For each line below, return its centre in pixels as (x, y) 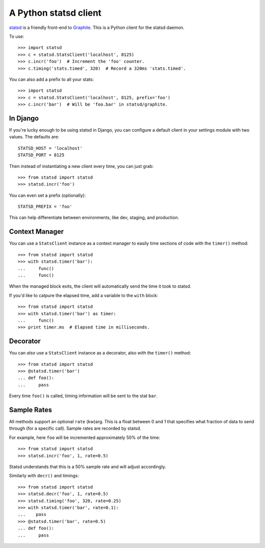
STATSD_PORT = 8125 (41, 155)
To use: (17, 36)
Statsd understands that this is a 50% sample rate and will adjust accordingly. (88, 467)
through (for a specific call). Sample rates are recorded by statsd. (75, 428)
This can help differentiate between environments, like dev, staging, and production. (94, 218)
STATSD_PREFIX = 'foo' (45, 207)
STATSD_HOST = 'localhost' (50, 148)
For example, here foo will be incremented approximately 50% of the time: (85, 438)
